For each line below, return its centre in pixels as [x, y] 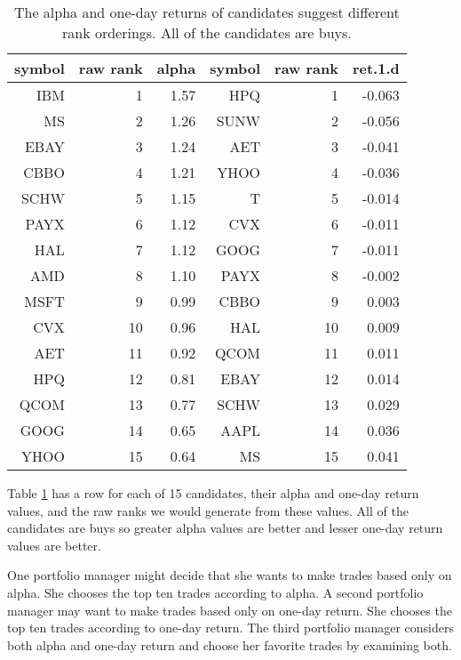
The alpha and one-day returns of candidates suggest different [207, 12]
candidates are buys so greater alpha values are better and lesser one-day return [225, 528]
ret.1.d [376, 68]
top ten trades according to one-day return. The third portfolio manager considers [231, 628]
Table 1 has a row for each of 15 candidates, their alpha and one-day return [213, 493]
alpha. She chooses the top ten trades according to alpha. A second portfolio [215, 592]
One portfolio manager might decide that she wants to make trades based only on [230, 575]
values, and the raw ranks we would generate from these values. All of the [208, 510]
